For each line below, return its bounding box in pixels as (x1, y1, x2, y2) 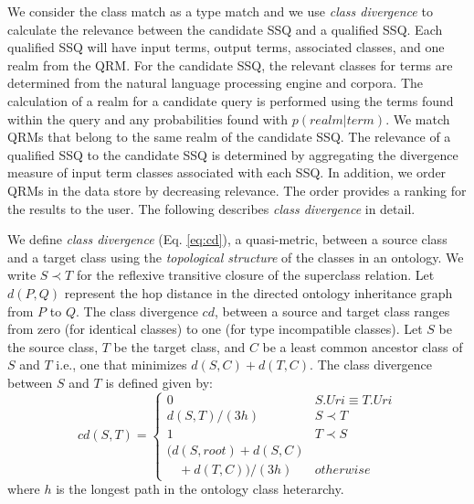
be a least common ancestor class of (262, 337, 463, 356)
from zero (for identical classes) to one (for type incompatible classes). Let (7, 319, 423, 338)
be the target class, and (113, 337, 246, 356)
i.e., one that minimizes (56, 355, 187, 374)
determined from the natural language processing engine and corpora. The (7, 73, 424, 92)
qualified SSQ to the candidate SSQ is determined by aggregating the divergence (7, 145, 458, 164)
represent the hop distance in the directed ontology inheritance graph (64, 283, 453, 302)
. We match (385, 109, 450, 128)
